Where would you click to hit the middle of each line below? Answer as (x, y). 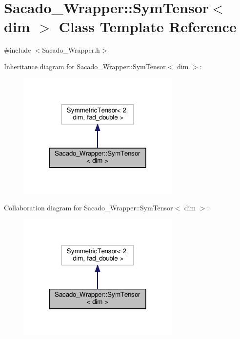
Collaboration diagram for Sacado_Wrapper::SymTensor (89, 207)
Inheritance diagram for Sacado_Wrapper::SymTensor (85, 66)
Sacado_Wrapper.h (71, 50)
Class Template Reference (148, 27)
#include (18, 50)
